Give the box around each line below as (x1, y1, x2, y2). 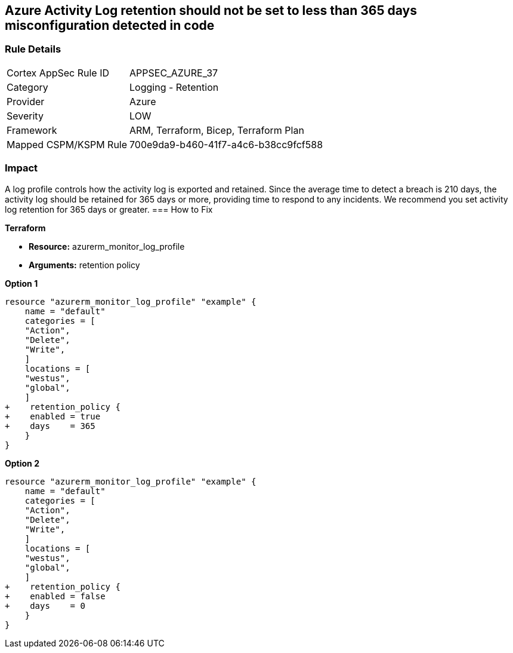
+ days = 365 (5, 421, 95, 431)
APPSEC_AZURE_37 (129, 66, 218, 79)
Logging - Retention (129, 81, 219, 93)
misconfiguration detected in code (5, 18, 215, 33)
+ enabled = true (5, 411, 101, 421)
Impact (5, 162, 38, 174)
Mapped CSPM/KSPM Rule (7, 138, 128, 151)
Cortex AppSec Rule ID (7, 66, 110, 79)
